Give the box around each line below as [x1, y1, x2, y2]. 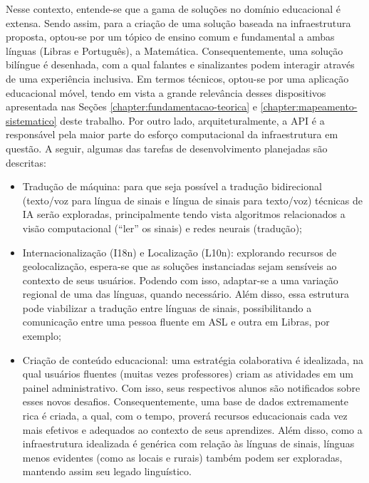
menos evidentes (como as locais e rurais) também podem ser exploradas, [22, 450, 343, 464]
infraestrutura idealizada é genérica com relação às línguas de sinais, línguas [22, 436, 355, 451]
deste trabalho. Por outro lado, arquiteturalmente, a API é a [60, 113, 325, 128]
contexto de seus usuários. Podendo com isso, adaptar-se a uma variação [22, 272, 338, 287]
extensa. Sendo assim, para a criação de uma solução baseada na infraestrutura [6, 15, 351, 30]
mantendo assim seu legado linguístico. [22, 464, 192, 479]
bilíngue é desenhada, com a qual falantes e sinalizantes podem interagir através [6, 57, 355, 72]
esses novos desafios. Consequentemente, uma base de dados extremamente [22, 394, 348, 409]
